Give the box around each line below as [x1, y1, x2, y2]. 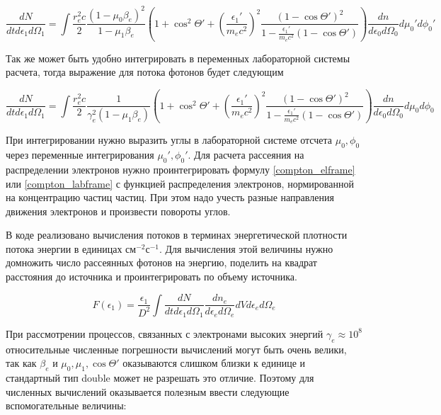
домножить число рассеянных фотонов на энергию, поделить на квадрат [6, 255, 317, 270]
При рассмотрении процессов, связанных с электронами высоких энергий [6, 326, 323, 341]
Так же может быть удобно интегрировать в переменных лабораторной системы [6, 50, 350, 65]
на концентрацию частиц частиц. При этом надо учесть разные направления [6, 190, 334, 205]
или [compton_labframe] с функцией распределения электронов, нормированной [6, 176, 354, 191]
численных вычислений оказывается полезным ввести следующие [6, 384, 290, 399]
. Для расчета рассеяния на [188, 147, 304, 162]
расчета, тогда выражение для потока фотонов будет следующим [6, 64, 284, 79]
